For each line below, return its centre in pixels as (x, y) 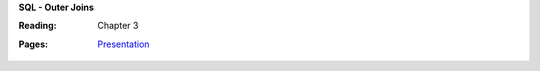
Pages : (33, 44)
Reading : (37, 26)
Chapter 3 (118, 26)
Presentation (123, 44)
